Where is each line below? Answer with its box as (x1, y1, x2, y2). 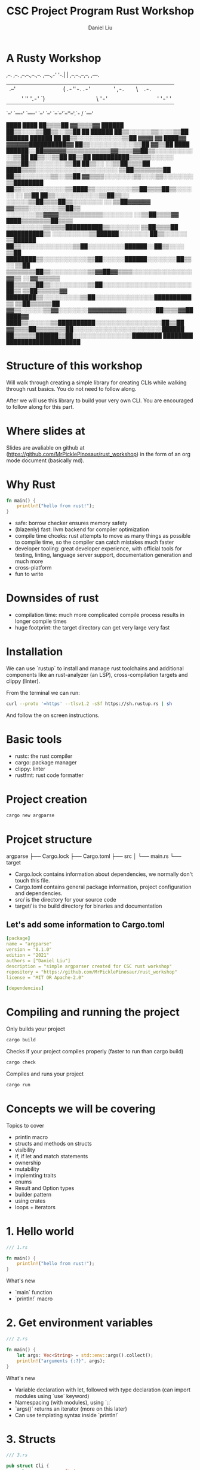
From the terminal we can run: (6, 689, 81, 696)
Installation (6, 645, 63, 659)
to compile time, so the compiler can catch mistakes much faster (14, 538, 174, 546)
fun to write (14, 571, 44, 578)
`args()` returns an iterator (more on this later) (14, 1405, 127, 1412)
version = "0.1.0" (6, 947, 52, 953)
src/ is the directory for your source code (14, 896, 116, 903)
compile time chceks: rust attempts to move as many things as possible (14, 532, 191, 540)
